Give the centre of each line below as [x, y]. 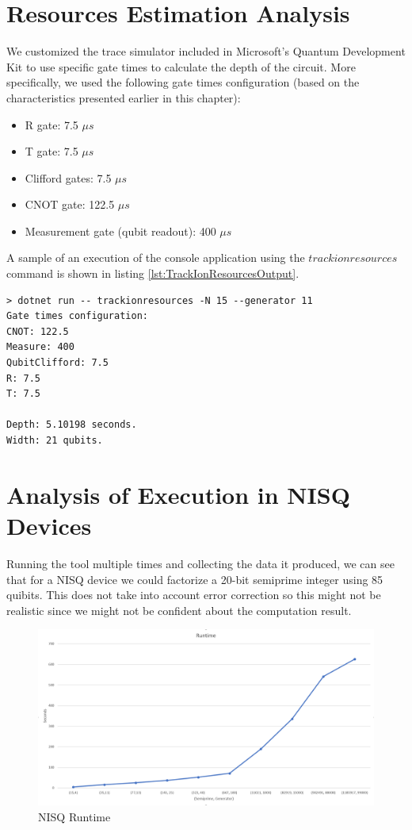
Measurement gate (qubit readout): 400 [120, 231]
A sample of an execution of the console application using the [156, 257]
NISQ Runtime [74, 816]
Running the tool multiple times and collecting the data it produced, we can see [200, 563]
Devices [49, 525]
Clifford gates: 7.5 [68, 177]
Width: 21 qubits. [55, 440]
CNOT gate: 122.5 [70, 204]
